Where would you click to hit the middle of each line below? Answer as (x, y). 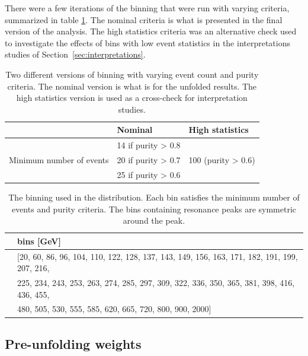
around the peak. (154, 220)
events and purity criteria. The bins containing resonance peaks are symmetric (154, 209)
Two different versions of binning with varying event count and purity (132, 74)
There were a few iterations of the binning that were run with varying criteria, (147, 8)
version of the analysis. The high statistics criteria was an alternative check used (151, 31)
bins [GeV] (39, 241)
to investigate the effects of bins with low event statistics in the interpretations (148, 42)
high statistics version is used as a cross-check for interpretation (132, 98)
